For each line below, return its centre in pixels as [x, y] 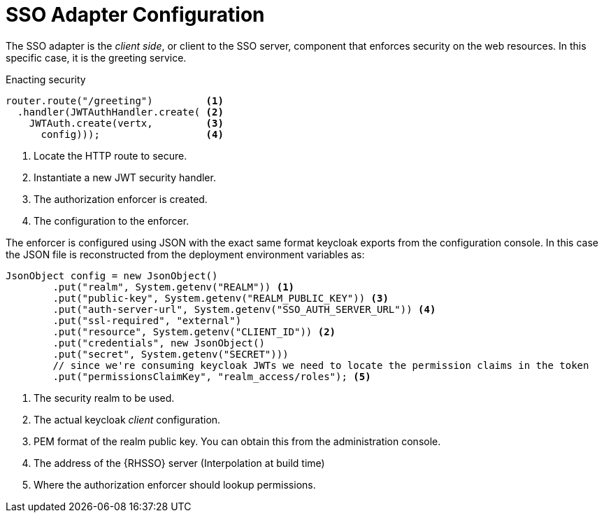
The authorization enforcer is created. [121, 199]
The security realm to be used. [104, 398]
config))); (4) [132, 134]
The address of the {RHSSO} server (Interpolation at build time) [179, 463]
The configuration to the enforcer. [112, 220]
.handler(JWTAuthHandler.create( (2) [120, 112]
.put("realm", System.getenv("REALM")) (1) [174, 287]
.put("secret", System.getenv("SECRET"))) [171, 354]
